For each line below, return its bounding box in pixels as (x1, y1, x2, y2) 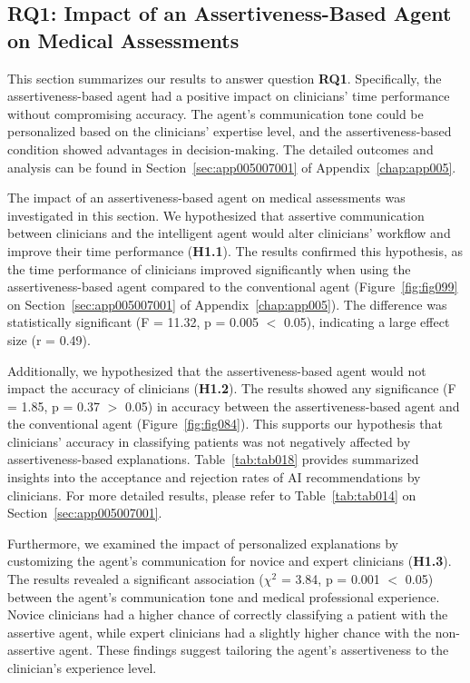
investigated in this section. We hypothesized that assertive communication (7, 205, 425, 224)
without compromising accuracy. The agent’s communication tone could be (7, 104, 424, 123)
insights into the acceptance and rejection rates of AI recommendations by (7, 468, 421, 487)
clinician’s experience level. (7, 658, 157, 677)
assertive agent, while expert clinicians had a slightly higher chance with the (7, 622, 432, 641)
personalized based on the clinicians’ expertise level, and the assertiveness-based (7, 122, 452, 141)
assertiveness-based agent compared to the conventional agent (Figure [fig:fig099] (7, 277, 458, 296)
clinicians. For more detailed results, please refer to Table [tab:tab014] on (7, 485, 416, 504)
